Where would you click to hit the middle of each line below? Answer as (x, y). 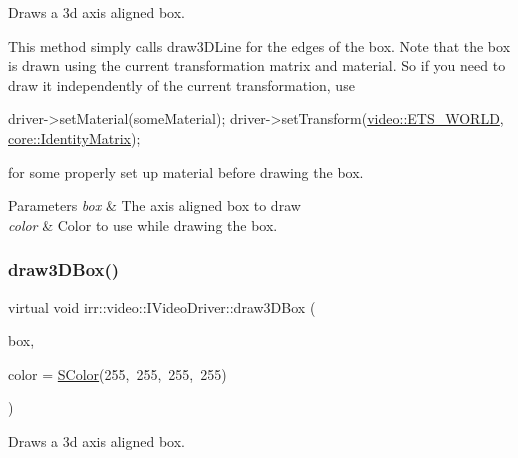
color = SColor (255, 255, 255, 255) (117, 373)
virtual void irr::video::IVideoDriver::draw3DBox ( (162, 306)
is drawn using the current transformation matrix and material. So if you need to (257, 65)
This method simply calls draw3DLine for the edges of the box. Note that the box (259, 45)
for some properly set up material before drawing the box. (186, 171)
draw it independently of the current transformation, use (181, 84)
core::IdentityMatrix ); (74, 137)
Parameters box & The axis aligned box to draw (154, 205)
